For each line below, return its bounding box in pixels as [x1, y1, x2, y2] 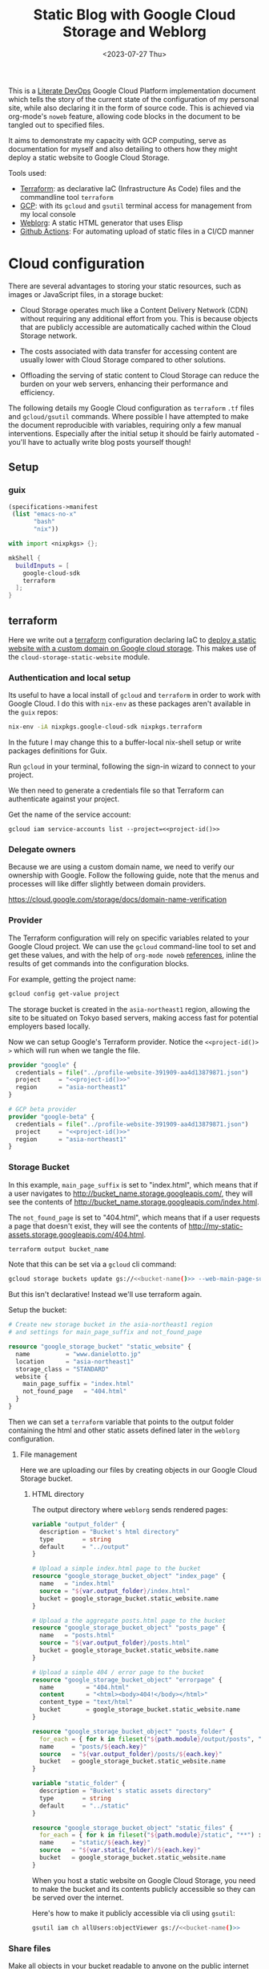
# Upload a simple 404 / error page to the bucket [31, 1668, 205, 1676]
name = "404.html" [38, 1683, 130, 1691]
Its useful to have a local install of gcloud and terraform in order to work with [8, 691, 261, 700]
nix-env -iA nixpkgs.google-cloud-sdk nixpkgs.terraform [8, 723, 203, 732]
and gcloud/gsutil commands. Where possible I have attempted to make [8, 411, 249, 421]
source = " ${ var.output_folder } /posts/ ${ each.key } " [38, 1750, 223, 1758]
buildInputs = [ [15, 561, 70, 569]
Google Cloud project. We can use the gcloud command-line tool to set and [8, 941, 256, 951]
